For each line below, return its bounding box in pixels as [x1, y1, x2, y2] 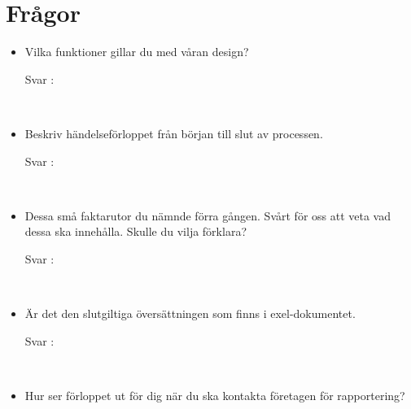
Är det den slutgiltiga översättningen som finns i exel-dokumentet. [24, 305, 356, 322]
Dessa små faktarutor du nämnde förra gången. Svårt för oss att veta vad [24, 207, 391, 224]
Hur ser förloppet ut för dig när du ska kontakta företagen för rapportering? [24, 386, 405, 403]
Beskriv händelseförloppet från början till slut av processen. [24, 124, 323, 141]
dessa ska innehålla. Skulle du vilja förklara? [24, 223, 247, 240]
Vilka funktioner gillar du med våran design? [24, 43, 249, 60]
